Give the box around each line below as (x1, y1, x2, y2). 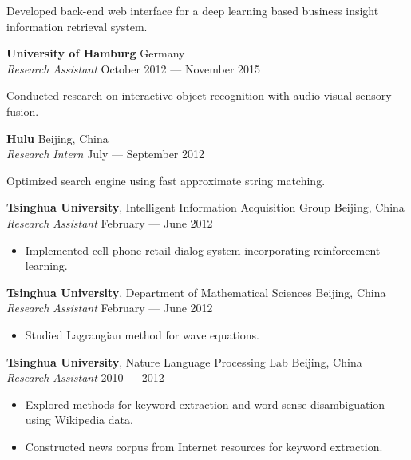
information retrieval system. (6, 18, 148, 34)
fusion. (6, 102, 39, 119)
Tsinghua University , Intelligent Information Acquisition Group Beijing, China (6, 199, 405, 216)
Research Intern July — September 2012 (6, 145, 204, 162)
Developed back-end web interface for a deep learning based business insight (6, 2, 379, 18)
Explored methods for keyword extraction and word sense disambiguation (25, 395, 385, 412)
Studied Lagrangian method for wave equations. (25, 326, 260, 343)
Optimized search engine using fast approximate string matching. (6, 172, 326, 188)
